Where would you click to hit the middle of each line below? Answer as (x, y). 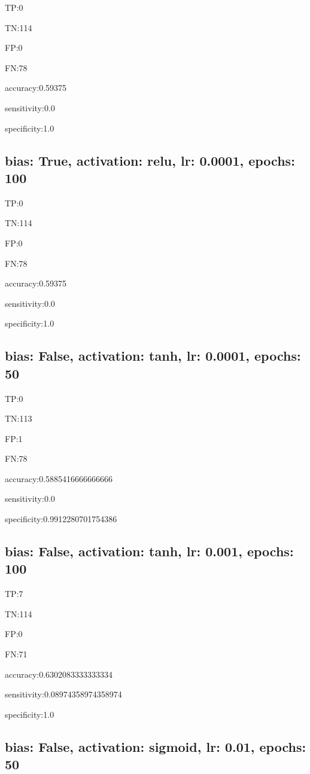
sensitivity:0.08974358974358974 (63, 694)
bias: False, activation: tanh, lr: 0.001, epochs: (149, 551)
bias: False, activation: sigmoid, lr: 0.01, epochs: (156, 746)
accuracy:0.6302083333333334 (59, 674)
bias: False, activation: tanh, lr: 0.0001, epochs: (153, 356)
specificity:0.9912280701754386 (61, 519)
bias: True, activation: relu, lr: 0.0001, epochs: (150, 160)
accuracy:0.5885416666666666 (59, 478)
